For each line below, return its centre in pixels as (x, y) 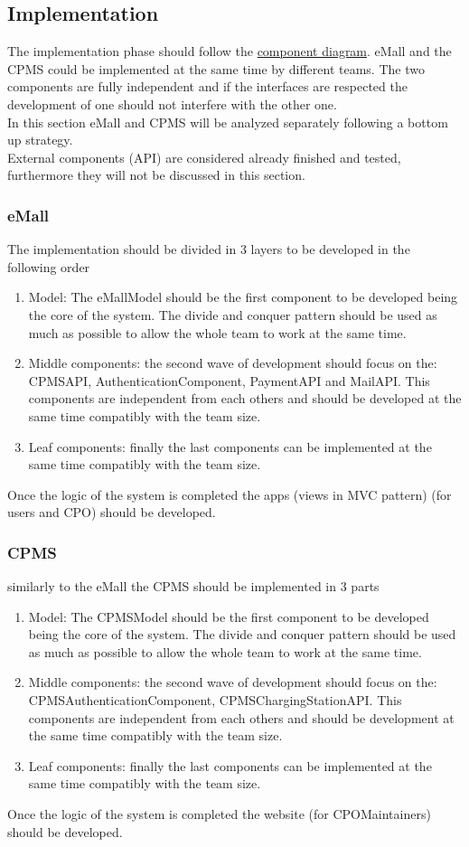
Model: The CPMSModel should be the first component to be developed (229, 616)
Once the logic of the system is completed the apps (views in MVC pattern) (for (230, 494)
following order (49, 266)
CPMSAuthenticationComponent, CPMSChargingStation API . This (215, 700)
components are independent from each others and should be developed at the (245, 398)
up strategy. (40, 140)
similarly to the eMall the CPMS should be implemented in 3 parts (193, 586)
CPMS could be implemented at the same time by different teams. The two (216, 68)
